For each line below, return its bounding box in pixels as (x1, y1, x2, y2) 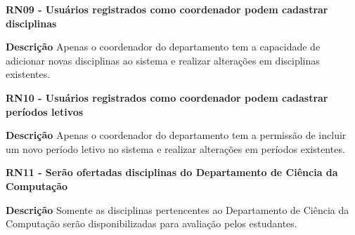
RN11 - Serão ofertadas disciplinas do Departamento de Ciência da (6, 165, 338, 180)
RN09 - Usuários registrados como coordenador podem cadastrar (6, 2, 328, 16)
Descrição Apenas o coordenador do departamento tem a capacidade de (6, 39, 321, 54)
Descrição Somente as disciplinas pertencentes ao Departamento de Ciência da (6, 202, 349, 217)
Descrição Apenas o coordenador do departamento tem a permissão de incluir (6, 128, 347, 142)
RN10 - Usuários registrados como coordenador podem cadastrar (6, 90, 328, 105)
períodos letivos (6, 104, 84, 119)
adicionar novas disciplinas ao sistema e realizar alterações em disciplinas (6, 53, 320, 67)
